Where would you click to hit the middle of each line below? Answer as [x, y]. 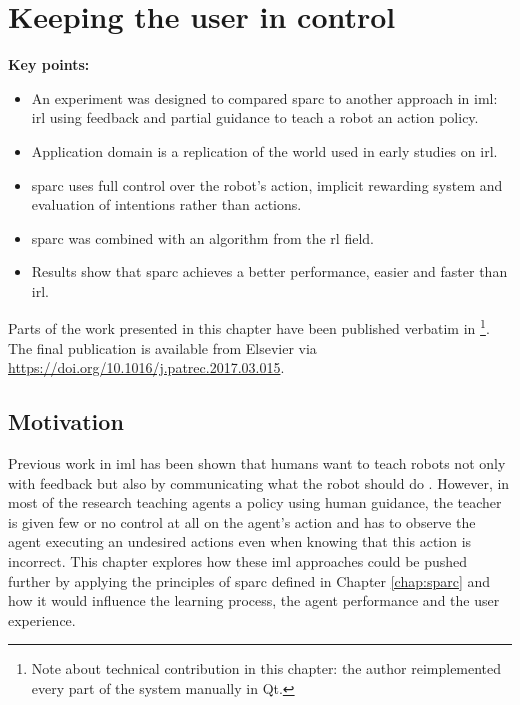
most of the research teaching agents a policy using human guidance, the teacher [255, 502]
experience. [42, 619]
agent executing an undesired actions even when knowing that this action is [240, 541]
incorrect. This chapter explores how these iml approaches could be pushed [238, 561]
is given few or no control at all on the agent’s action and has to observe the [242, 521]
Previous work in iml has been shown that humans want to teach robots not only [257, 463]
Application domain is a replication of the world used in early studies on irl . [264, 150]
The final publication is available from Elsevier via [162, 347]
